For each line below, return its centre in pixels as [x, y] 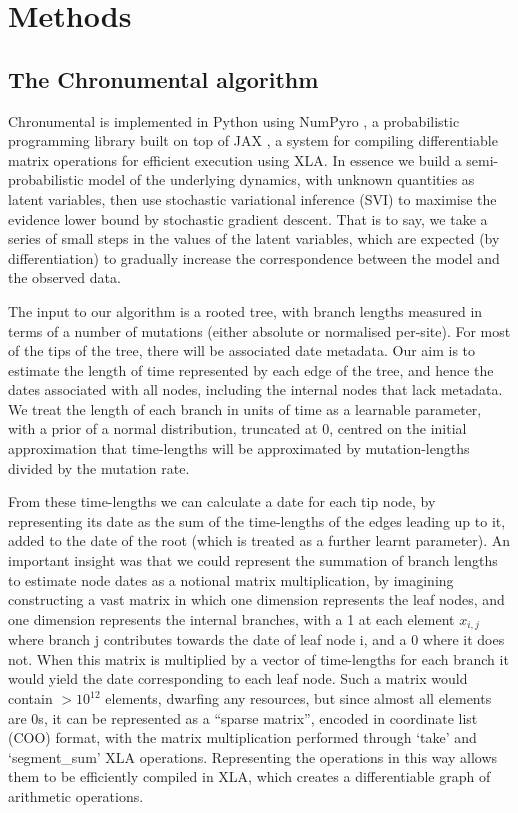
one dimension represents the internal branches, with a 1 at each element [231, 618]
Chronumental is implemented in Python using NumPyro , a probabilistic [234, 120]
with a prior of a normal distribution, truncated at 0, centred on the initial [237, 428]
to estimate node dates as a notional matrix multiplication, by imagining [231, 579]
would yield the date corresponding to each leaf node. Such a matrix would [238, 678]
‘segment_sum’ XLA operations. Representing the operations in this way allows [253, 756]
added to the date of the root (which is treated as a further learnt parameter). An [259, 540]
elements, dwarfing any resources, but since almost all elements [298, 698]
